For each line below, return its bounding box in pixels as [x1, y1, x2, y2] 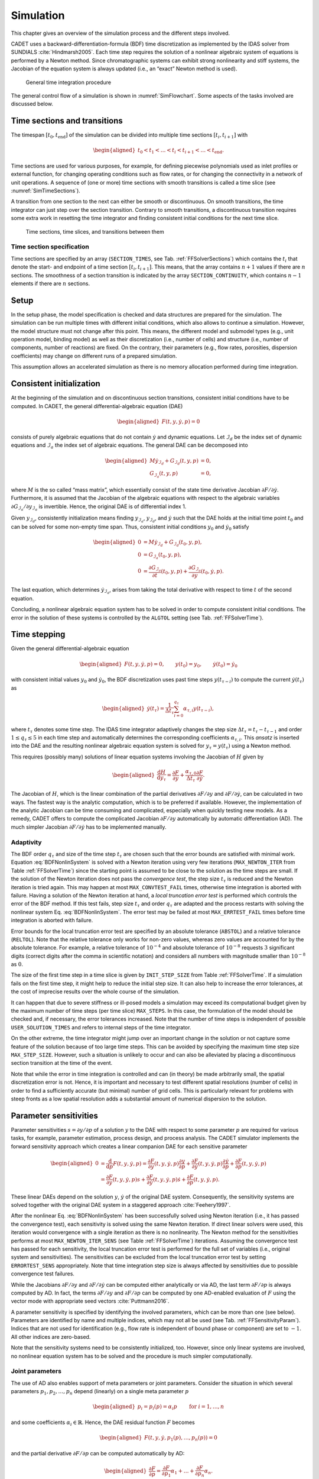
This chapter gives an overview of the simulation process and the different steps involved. [11, 30, 230, 37]
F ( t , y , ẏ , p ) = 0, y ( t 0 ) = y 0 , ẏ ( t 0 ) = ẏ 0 [124, 660, 237, 669]
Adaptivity [11, 838, 42, 846]
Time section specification [11, 243, 90, 251]
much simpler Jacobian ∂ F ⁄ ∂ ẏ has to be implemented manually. [11, 823, 167, 831]
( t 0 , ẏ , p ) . [200, 568, 224, 576]
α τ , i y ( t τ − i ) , [183, 705, 214, 713]
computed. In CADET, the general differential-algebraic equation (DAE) [11, 402, 183, 409]
